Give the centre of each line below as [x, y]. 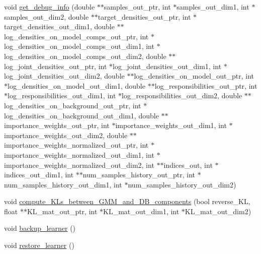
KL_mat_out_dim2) [218, 211]
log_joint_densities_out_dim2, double [64, 76]
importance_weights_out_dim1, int [171, 125]
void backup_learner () [40, 228]
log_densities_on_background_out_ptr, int [73, 105]
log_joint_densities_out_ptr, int [56, 66]
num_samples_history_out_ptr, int [139, 175]
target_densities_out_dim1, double [59, 26]
